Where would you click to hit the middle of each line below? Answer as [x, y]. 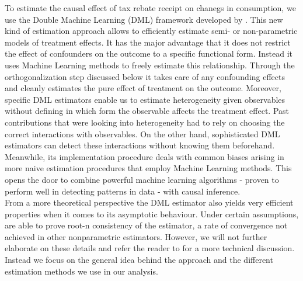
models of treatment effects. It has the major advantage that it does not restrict [148, 42]
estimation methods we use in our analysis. [81, 271]
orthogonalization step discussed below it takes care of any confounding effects [145, 76]
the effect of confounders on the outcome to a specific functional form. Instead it [149, 53]
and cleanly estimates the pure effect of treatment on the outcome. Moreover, [143, 88]
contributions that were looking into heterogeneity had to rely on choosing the [145, 122]
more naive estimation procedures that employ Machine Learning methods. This [148, 168]
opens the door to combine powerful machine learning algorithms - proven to [142, 179]
